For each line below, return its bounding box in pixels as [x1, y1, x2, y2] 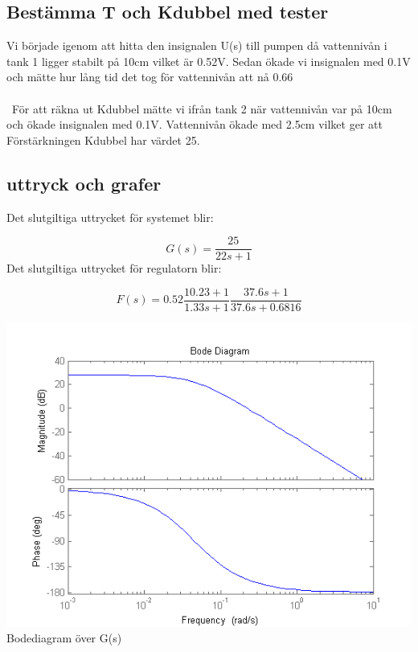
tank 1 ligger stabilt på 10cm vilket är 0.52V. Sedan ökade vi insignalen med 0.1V [6, 52, 411, 69]
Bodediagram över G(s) [6, 629, 122, 646]
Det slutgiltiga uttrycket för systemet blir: [6, 208, 214, 225]
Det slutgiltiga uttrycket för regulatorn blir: [6, 260, 222, 277]
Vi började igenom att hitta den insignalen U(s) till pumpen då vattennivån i [6, 37, 387, 54]
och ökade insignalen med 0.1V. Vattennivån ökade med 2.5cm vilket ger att [6, 116, 383, 133]
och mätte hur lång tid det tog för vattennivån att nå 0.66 [6, 68, 293, 85]
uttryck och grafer [6, 170, 162, 195]
